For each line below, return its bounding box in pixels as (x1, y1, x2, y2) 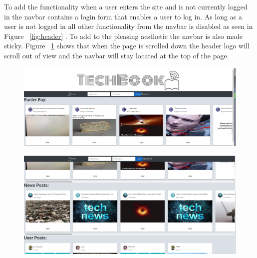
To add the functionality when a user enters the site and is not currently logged (4, 1, 248, 11)
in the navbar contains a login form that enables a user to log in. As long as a (4, 11, 242, 21)
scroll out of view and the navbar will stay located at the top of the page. (4, 50, 229, 60)
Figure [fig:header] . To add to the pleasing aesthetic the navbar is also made (4, 30, 243, 41)
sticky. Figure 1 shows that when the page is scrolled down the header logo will (4, 40, 250, 51)
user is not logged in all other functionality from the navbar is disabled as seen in (4, 21, 253, 31)
